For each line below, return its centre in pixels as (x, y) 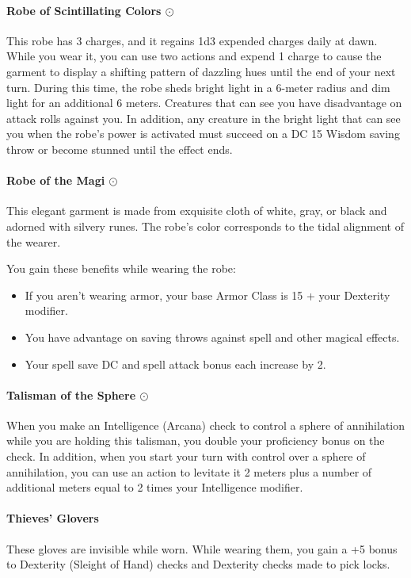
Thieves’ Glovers (53, 518)
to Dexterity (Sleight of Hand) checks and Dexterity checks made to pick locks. (198, 564)
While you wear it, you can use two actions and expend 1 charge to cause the (194, 56)
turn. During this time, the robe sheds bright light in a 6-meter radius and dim (198, 87)
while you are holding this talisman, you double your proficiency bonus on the (196, 440)
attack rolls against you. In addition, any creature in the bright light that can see (204, 118)
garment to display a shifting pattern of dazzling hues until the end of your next (201, 71)
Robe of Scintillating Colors (84, 10)
